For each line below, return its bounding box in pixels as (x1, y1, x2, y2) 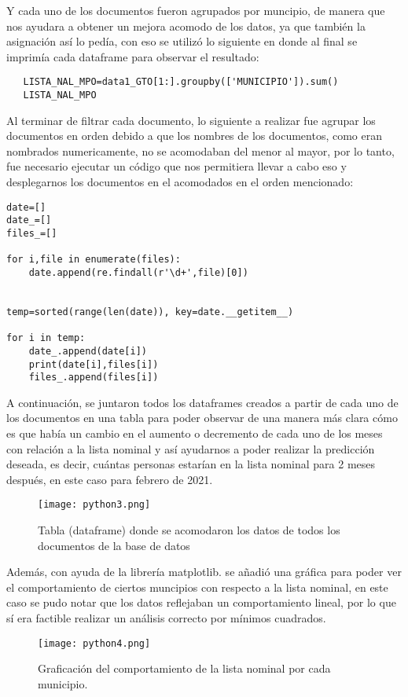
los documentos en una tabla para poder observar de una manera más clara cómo (6, 409, 398, 426)
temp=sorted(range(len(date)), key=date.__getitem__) (6, 306, 294, 317)
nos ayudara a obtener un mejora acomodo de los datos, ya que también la (6, 17, 366, 34)
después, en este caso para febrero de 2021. (6, 471, 213, 487)
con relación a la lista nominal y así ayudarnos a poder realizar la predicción (6, 440, 375, 457)
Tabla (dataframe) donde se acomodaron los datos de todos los (38, 522, 340, 538)
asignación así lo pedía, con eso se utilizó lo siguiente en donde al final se (6, 33, 358, 50)
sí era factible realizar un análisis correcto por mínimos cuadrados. (6, 610, 326, 626)
